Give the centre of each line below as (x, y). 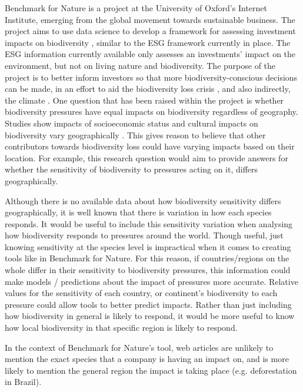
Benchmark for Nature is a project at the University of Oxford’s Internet (136, 8)
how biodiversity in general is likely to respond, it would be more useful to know (150, 316)
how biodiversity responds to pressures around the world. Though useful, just (144, 235)
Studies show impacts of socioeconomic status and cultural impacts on (131, 123)
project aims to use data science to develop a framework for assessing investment (150, 31)
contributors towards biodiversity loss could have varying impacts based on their (150, 146)
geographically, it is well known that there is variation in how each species (138, 212)
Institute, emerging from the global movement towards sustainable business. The (150, 19)
